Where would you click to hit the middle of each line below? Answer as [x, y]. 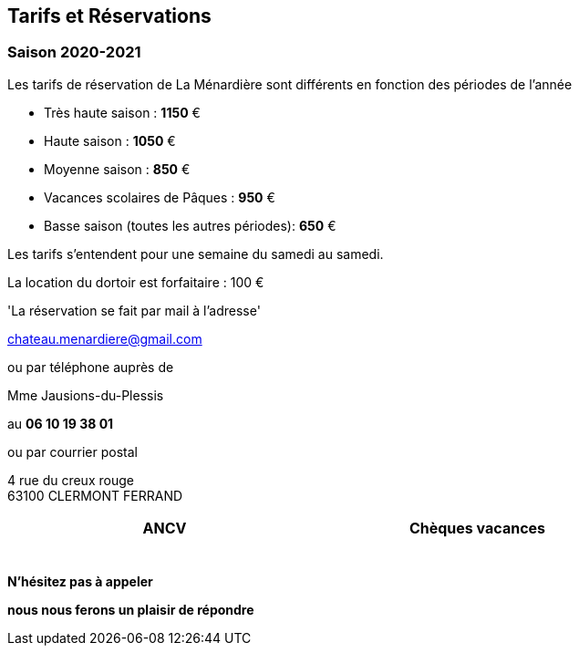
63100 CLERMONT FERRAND [95, 495]
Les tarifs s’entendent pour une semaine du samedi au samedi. [196, 254]
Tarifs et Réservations [109, 16]
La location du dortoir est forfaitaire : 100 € [136, 282]
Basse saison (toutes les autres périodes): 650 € [190, 225]
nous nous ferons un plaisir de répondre [131, 609]
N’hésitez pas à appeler [80, 581]
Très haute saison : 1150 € [122, 112]
